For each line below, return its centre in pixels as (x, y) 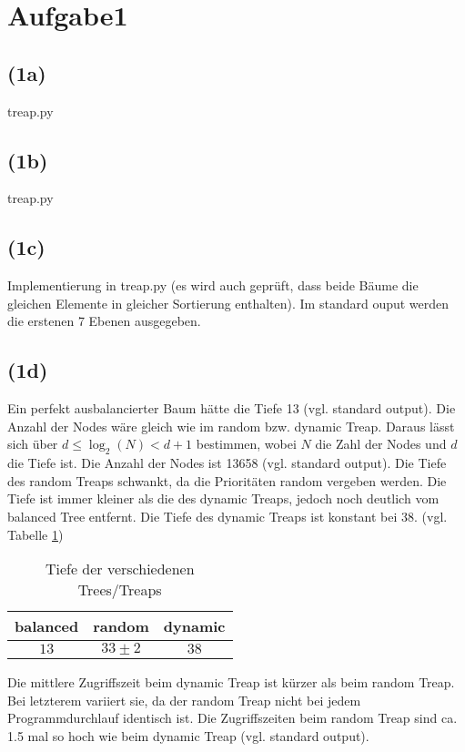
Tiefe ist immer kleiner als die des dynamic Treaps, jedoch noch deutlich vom (223, 498)
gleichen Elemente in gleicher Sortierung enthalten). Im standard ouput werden (228, 303)
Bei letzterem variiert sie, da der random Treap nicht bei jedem (184, 700)
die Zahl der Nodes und (381, 444)
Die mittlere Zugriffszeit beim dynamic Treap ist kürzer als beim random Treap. (231, 682)
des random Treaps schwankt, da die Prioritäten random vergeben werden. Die (227, 480)
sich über (33, 444)
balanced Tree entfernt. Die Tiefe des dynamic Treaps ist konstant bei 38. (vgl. (227, 516)
